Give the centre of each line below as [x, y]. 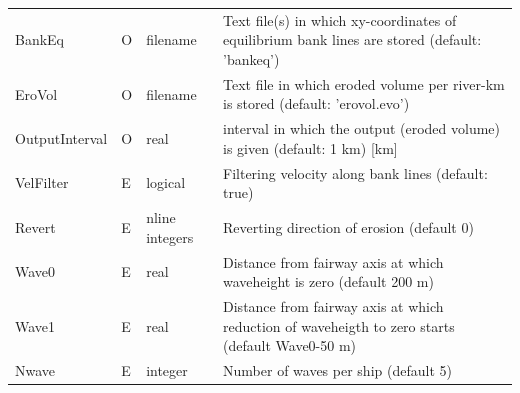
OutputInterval [61, 138]
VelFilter [42, 182]
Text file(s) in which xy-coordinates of [340, 19]
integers [170, 236]
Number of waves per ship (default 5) [337, 370]
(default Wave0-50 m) [290, 345]
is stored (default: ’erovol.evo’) [316, 103]
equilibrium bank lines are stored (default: [352, 39]
